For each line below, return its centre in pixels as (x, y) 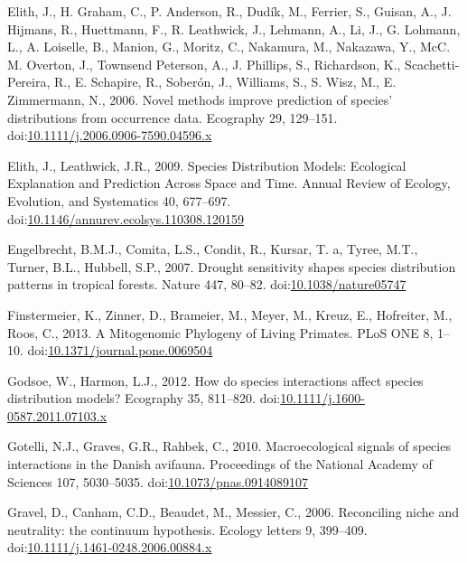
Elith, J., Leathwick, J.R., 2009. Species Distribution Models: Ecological (207, 165)
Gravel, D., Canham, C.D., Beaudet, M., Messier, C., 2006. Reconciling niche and (233, 512)
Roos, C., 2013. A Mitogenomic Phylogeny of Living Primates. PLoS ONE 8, (220, 332)
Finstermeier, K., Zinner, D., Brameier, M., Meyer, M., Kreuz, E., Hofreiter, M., (230, 314)
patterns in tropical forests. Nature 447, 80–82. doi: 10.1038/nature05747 (207, 284)
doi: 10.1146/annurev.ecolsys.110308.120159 (126, 218)
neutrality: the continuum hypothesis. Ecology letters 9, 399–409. (187, 529)
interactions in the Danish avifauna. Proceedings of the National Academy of (220, 464)
